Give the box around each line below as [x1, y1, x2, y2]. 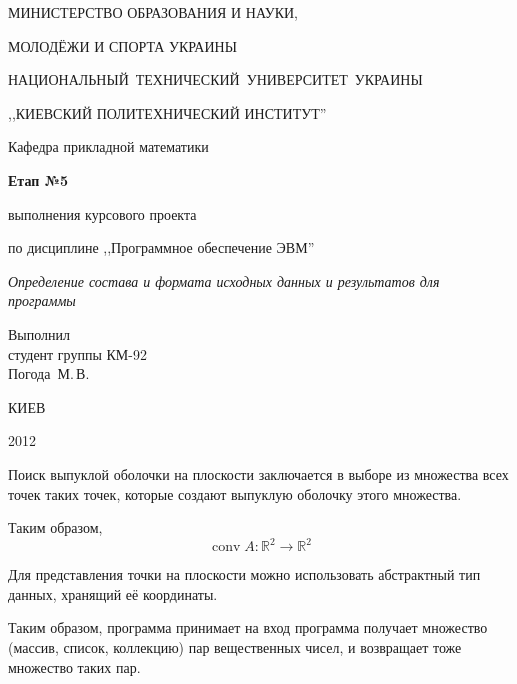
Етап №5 [8, 169, 69, 190]
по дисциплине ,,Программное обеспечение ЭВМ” [8, 237, 315, 258]
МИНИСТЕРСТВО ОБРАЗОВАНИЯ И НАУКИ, [8, 2, 299, 22]
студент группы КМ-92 [8, 343, 147, 364]
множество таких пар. [8, 656, 141, 677]
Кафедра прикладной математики [8, 136, 209, 157]
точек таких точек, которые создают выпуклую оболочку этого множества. [8, 483, 462, 504]
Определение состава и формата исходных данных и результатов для [8, 270, 440, 291]
